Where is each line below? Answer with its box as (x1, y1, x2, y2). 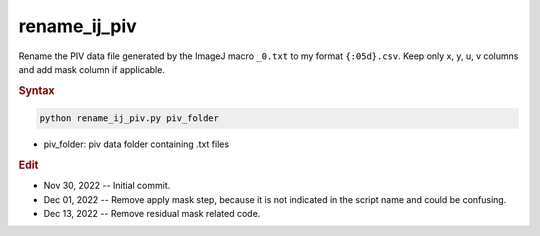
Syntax (18, 83, 55, 97)
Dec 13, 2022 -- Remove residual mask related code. (43, 208, 261, 219)
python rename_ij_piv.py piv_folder (39, 113, 220, 124)
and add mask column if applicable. (18, 63, 165, 75)
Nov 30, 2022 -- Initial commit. (43, 180, 171, 192)
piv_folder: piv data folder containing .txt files (43, 138, 230, 150)
